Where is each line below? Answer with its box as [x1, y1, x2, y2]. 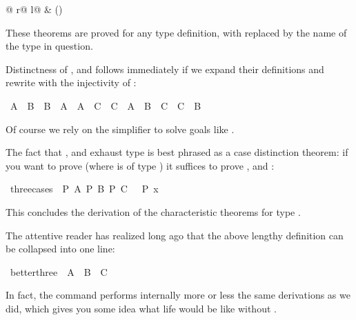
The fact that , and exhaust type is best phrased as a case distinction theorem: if [6, 145, 348, 159]
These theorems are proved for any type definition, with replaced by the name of [6, 25, 347, 39]
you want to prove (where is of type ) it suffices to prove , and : [6, 158, 275, 172]
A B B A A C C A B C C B [10, 98, 201, 112]
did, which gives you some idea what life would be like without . [6, 301, 277, 315]
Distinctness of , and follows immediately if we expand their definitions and [6, 61, 324, 76]
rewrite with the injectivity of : [6, 75, 137, 90]
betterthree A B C [10, 264, 108, 279]
